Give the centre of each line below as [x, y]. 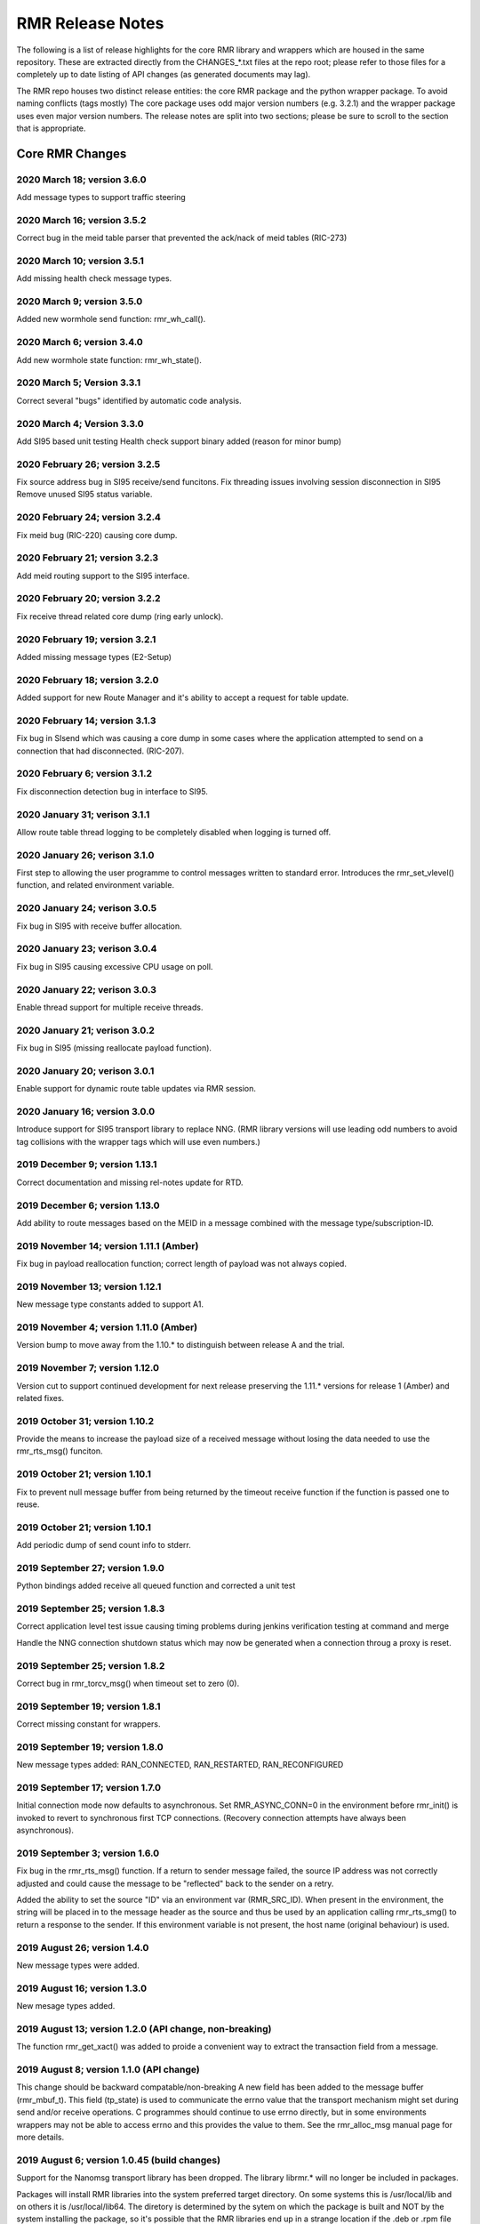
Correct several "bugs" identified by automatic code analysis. [129, 400]
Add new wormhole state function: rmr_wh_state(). [109, 359]
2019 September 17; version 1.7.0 [89, 1788]
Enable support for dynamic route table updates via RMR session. [136, 1089]
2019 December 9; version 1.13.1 [87, 1164]
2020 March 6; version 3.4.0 [80, 342]
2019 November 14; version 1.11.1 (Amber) [108, 1245]
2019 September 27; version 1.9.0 [90, 1567]
